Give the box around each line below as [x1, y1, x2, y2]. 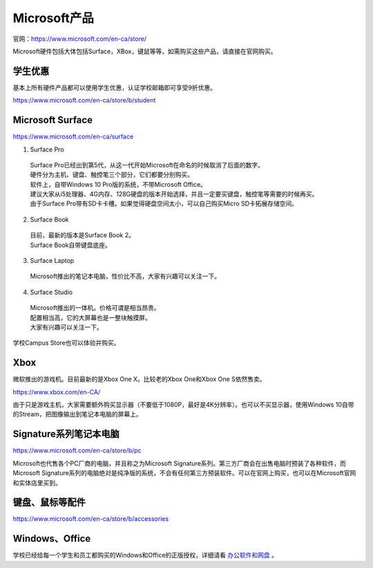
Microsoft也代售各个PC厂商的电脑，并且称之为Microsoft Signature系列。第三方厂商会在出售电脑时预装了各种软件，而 [12, 459, 347, 467]
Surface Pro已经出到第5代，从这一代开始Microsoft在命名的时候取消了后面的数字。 [30, 161, 264, 169]
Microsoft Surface [12, 114, 93, 126]
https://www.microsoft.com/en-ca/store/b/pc [12, 446, 142, 455]
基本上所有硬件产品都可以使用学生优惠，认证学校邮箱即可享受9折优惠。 [12, 83, 217, 91]
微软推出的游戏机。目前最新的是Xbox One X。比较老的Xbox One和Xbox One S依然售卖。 [12, 375, 266, 383]
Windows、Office [12, 533, 91, 544]
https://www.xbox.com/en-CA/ [12, 387, 101, 396]
